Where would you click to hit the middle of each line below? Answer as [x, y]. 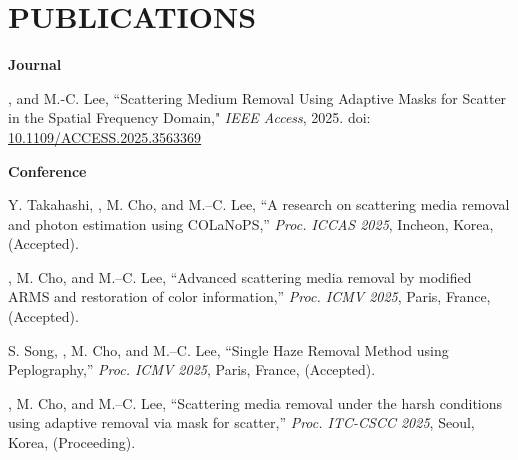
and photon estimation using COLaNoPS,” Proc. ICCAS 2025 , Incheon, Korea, [251, 223]
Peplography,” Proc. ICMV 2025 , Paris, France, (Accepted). [192, 369]
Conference [47, 170]
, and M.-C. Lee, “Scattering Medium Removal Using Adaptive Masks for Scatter [257, 97]
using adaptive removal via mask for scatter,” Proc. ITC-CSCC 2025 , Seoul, [241, 422]
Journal [35, 64]
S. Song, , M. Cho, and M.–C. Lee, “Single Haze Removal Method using [228, 349]
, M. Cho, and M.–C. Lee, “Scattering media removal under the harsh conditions [255, 402]
